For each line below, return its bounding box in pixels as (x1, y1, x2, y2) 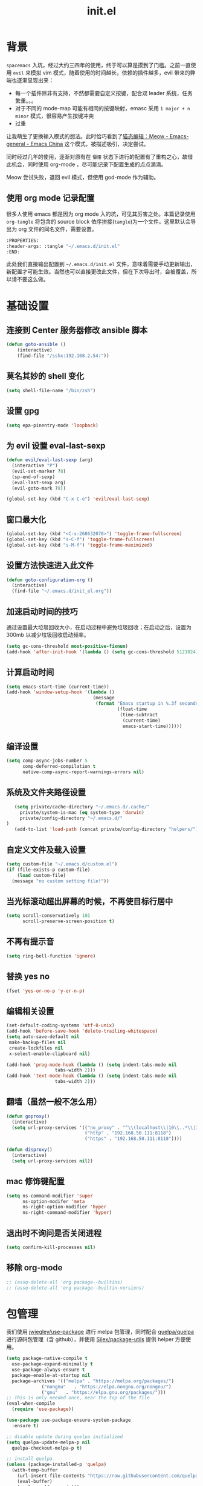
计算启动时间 (6, 667, 54, 678)
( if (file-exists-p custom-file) (6, 867, 91, 873)
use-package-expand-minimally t (11, 1361, 94, 1367)
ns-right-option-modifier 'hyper (22, 1204, 107, 1210)
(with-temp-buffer (11, 1467, 59, 1473)
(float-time (117, 706, 147, 713)
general (6, 140, 25, 147)
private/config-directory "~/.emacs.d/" (19, 815, 123, 821)
